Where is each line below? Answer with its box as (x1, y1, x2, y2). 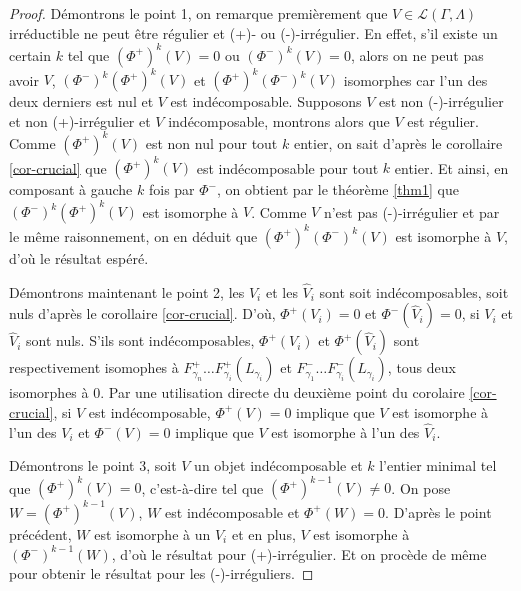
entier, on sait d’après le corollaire (293, 132, 503, 153)
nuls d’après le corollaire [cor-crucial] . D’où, (9, 303, 276, 324)
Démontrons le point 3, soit (9, 455, 177, 476)
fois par (148, 179, 195, 200)
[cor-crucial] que (9, 157, 107, 178)
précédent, (9, 523, 72, 544)
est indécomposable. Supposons (170, 91, 362, 112)
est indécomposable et (165, 501, 300, 522)
